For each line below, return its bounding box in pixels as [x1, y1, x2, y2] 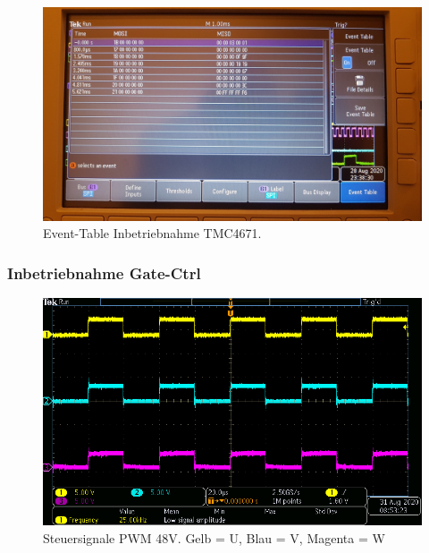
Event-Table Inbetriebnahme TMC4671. [43, 224, 262, 242]
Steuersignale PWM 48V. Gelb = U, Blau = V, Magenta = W [43, 528, 385, 547]
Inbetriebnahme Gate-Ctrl [7, 261, 201, 284]
